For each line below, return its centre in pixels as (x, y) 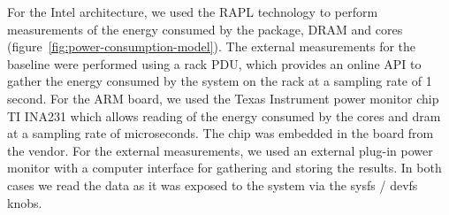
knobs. (25, 202)
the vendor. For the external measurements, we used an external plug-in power (220, 150)
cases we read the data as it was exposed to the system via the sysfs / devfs (213, 184)
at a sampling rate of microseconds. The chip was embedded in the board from (221, 133)
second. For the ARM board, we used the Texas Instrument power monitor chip (223, 98)
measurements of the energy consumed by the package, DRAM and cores (205, 29)
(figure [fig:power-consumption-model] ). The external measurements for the (212, 46)
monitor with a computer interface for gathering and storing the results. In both (224, 168)
